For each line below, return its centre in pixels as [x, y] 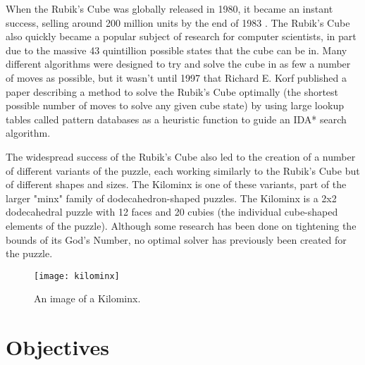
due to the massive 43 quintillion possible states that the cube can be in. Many [177, 50]
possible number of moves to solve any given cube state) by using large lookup [175, 105]
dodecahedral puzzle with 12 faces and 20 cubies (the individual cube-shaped [172, 212]
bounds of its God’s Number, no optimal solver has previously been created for [176, 239]
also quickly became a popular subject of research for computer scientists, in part [181, 36]
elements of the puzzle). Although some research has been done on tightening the [181, 225]
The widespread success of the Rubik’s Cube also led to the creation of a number [181, 156]
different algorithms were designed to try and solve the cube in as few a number [178, 64]
